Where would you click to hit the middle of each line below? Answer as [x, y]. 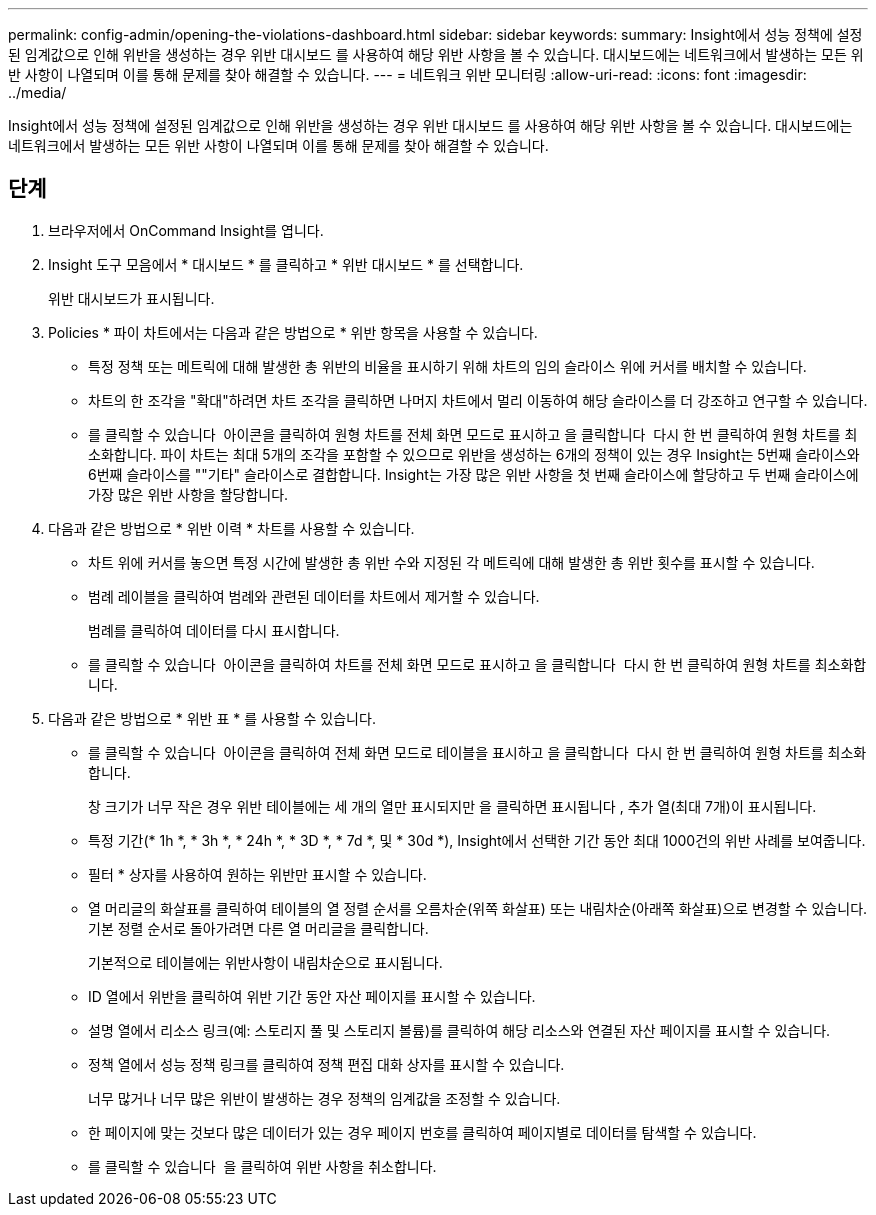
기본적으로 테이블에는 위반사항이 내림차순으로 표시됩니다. [265, 962]
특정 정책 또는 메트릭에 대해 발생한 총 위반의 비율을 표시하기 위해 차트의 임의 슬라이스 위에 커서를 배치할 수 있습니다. [447, 366]
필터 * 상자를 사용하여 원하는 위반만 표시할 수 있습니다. [257, 874]
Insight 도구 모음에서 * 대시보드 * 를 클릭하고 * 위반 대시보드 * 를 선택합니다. [286, 264]
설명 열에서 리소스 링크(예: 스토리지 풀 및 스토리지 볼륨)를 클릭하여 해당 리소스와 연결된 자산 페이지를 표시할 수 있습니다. [459, 1030]
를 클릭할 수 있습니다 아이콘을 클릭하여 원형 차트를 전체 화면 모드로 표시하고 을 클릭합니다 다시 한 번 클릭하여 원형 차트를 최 [473, 434]
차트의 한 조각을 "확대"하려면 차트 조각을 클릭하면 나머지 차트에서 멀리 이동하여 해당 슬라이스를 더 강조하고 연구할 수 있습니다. [478, 400]
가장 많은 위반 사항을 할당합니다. [188, 494]
